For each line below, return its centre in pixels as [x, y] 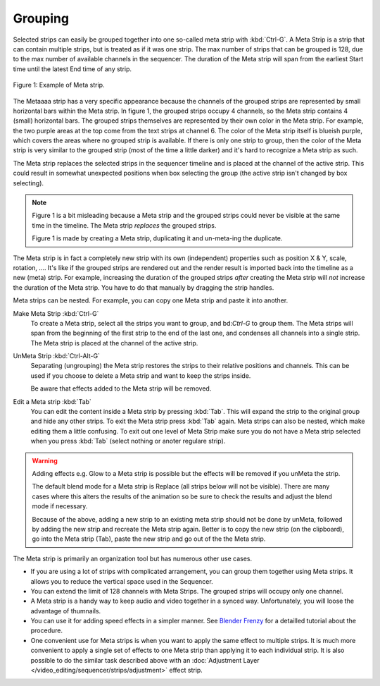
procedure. [47, 630]
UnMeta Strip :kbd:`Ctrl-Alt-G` [56, 356]
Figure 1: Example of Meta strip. [59, 85]
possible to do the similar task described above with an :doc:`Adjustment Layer [145, 660]
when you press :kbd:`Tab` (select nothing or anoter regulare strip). [128, 441]
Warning [45, 460]
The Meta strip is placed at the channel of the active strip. [114, 343]
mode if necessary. [60, 506]
